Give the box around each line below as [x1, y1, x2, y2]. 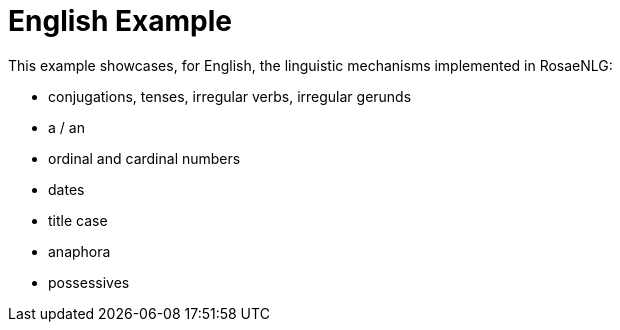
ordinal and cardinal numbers [48, 149, 241, 167]
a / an [48, 118, 85, 136]
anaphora [48, 242, 111, 260]
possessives [48, 273, 130, 291]
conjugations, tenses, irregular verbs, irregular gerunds [48, 87, 412, 105]
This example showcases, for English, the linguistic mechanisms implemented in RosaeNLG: [8, 56, 613, 74]
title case [48, 211, 108, 229]
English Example [8, 4, 232, 38]
